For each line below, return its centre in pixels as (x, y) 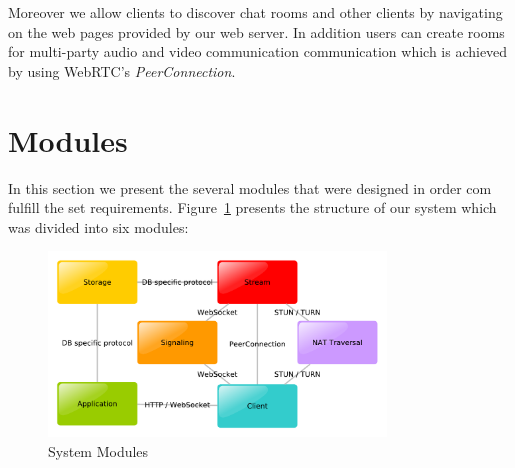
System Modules (98, 450)
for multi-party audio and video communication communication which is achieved (258, 51)
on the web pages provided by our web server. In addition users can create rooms (256, 31)
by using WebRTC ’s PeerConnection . (122, 70)
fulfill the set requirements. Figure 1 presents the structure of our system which (252, 207)
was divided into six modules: (98, 226)
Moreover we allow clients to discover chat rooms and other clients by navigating (255, 12)
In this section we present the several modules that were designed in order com (250, 187)
